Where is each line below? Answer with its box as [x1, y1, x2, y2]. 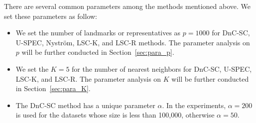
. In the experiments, [162, 100, 226, 110]
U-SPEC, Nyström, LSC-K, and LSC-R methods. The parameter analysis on [15, 37, 250, 47]
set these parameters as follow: [4, 10, 98, 21]
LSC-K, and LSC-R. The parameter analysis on [15, 73, 161, 84]
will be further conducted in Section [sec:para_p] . [21, 47, 174, 57]
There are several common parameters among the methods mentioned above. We [4, 1, 251, 11]
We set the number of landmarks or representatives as [15, 27, 181, 38]
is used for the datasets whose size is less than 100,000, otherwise [15, 110, 215, 120]
